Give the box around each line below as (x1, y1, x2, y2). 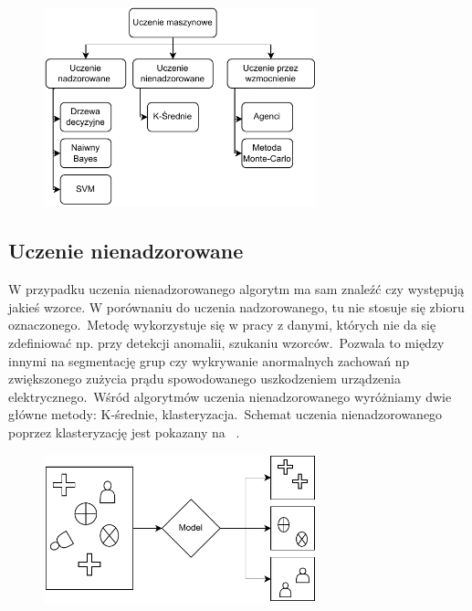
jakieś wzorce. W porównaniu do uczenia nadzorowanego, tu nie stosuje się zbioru (8, 297, 465, 316)
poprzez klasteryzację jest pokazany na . (8, 423, 240, 442)
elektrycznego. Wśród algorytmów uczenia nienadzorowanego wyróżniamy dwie (8, 386, 452, 406)
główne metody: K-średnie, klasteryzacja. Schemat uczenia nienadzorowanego (8, 405, 443, 424)
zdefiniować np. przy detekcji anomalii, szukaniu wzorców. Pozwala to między (8, 333, 445, 353)
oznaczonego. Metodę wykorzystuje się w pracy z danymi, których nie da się (8, 315, 436, 334)
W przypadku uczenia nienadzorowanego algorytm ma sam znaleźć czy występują (8, 279, 465, 299)
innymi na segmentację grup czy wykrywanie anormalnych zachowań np (8, 351, 410, 370)
